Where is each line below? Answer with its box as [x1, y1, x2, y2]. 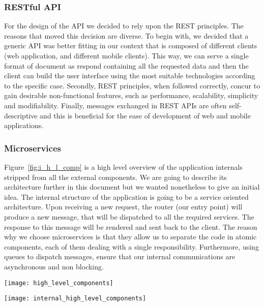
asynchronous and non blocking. [4, 261, 104, 271]
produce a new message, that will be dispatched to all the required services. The [4, 211, 254, 222]
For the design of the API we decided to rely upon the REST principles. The [4, 20, 244, 31]
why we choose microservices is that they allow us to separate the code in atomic [4, 231, 257, 242]
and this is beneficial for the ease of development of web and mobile [40, 110, 251, 120]
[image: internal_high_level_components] [4, 295, 146, 302]
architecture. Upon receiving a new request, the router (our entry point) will [4, 201, 243, 212]
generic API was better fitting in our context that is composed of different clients [4, 40, 257, 51]
